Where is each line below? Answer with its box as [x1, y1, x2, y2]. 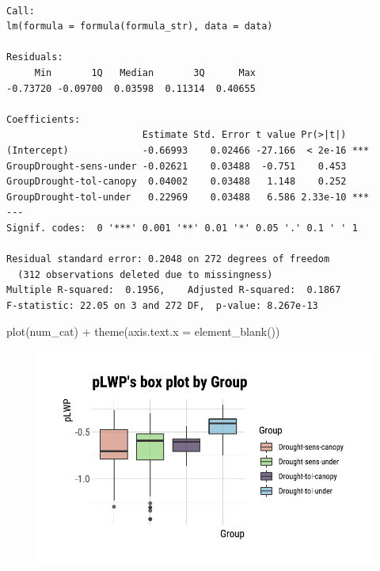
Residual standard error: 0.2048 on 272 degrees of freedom [6, 253, 330, 265]
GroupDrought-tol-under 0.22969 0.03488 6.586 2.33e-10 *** [6, 191, 370, 203]
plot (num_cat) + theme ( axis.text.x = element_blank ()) [6, 323, 280, 340]
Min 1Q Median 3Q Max [34, 67, 256, 78]
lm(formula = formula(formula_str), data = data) [6, 21, 273, 32]
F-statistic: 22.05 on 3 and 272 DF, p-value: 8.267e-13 [6, 299, 318, 311]
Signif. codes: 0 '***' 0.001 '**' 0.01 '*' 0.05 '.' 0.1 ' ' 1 [6, 222, 358, 234]
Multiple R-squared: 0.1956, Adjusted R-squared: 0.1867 [6, 284, 341, 296]
